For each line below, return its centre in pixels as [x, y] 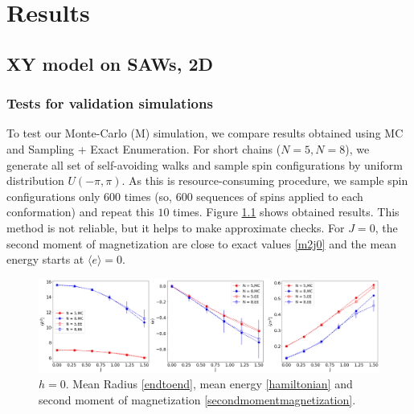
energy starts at [45, 259]
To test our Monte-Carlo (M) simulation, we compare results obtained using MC [205, 133]
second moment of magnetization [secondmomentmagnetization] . [197, 400]
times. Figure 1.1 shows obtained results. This [286, 212]
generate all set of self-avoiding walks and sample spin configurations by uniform [205, 164]
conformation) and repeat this [80, 212]
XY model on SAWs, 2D [110, 63]
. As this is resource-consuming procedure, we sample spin [265, 180]
